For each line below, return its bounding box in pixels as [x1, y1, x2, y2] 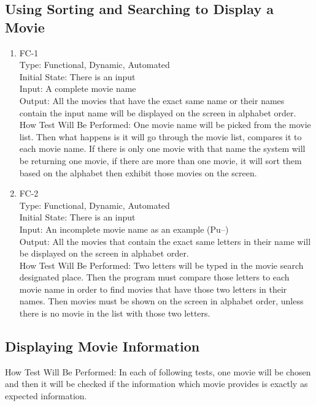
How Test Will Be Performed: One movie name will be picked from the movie [19, 118, 311, 131]
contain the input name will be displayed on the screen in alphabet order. [19, 106, 296, 119]
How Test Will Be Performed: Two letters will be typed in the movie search [19, 258, 304, 271]
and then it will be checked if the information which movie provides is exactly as [5, 377, 308, 390]
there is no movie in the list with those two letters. [19, 307, 210, 320]
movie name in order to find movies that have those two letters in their [19, 282, 287, 295]
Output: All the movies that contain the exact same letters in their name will [19, 235, 311, 247]
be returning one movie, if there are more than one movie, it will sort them [19, 154, 302, 167]
